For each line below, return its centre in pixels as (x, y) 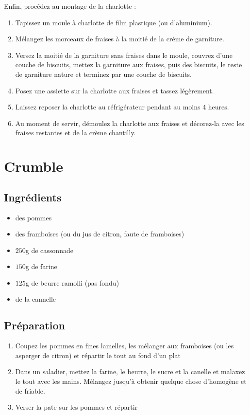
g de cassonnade (49, 250)
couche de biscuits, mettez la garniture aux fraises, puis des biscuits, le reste (129, 64)
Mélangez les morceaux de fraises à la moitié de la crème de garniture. (120, 39)
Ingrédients (33, 197)
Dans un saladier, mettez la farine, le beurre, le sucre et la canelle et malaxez (130, 371)
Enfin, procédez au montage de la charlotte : (70, 6)
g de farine (41, 266)
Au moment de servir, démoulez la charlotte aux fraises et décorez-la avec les (130, 123)
